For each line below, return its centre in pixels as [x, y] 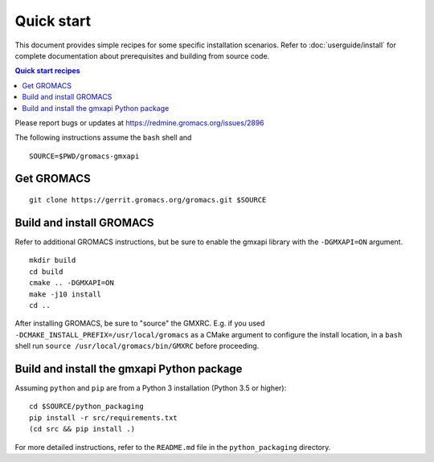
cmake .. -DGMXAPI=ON [72, 283]
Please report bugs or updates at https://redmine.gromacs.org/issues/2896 [139, 123]
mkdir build [53, 260]
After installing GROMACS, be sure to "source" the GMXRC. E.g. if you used [140, 323]
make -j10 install [66, 294]
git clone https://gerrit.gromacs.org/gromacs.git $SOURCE [148, 200]
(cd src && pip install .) [82, 429]
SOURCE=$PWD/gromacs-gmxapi [84, 156]
